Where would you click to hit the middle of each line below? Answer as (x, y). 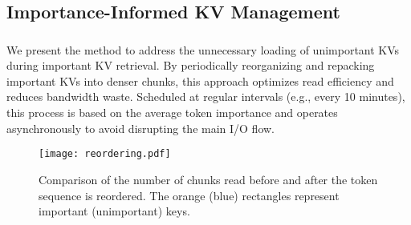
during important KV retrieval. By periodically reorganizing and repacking (191, 65)
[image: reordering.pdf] (105, 154)
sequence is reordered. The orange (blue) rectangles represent (189, 195)
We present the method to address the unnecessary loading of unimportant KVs (203, 49)
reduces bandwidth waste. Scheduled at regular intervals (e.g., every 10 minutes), (206, 96)
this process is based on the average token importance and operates (172, 112)
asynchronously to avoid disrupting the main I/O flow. (141, 128)
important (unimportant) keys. (114, 211)
